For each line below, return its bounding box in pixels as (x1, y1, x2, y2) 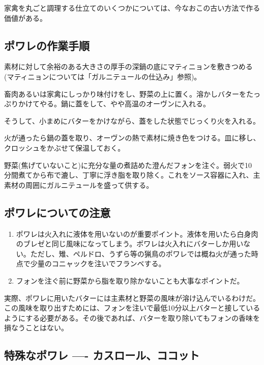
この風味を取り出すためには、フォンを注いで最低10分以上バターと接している (4, 302, 260, 313)
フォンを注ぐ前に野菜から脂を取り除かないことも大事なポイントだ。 (16, 275, 244, 286)
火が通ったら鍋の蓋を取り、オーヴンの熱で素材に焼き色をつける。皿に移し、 (4, 132, 260, 143)
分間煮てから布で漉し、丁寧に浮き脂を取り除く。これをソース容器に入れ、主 (4, 170, 260, 180)
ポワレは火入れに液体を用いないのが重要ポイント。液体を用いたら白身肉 (16, 228, 258, 239)
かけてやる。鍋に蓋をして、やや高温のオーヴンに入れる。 (18, 98, 210, 109)
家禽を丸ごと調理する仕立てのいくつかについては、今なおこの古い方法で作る (4, 3, 260, 13)
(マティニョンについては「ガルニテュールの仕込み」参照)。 (4, 71, 201, 81)
